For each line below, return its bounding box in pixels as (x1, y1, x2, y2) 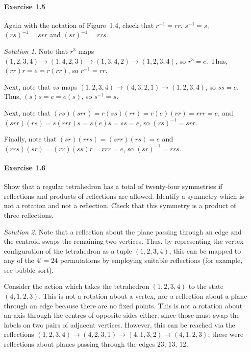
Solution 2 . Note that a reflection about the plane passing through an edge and (4, 226, 242, 236)
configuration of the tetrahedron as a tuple (4, 245, 132, 256)
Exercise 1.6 (4, 162, 46, 172)
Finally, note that (4, 134, 57, 144)
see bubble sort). (4, 264, 54, 275)
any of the (4, 255, 34, 265)
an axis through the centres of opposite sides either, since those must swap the (4, 310, 240, 320)
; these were (208, 329, 244, 339)
